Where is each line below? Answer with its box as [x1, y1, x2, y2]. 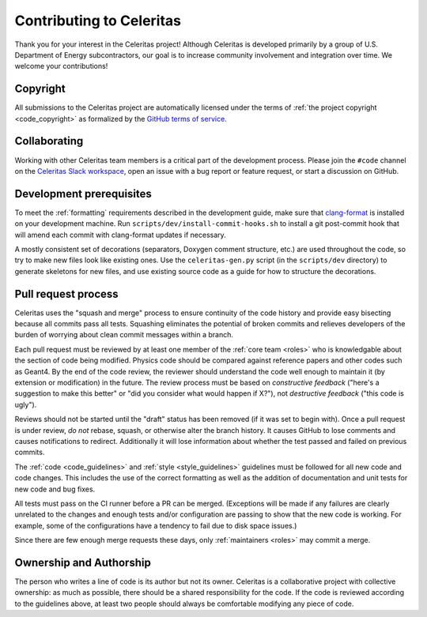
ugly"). [14, 400, 37, 409]
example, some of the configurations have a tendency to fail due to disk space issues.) [14, 521, 297, 530]
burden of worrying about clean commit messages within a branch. [14, 330, 233, 340]
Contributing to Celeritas [14, 12, 182, 29]
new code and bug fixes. [14, 484, 96, 494]
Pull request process [14, 287, 119, 300]
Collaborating [14, 134, 84, 148]
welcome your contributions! [14, 62, 108, 71]
